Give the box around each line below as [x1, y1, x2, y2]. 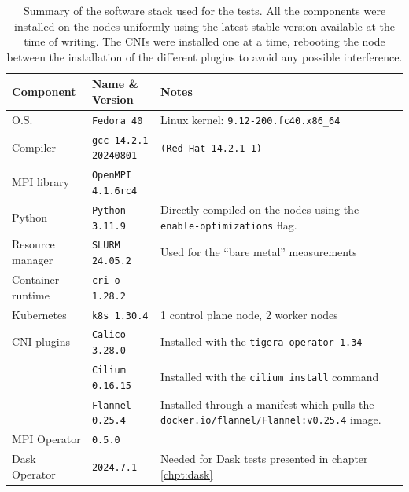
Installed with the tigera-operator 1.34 [160, 333, 363, 350]
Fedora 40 [91, 115, 143, 127]
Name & [91, 75, 139, 92]
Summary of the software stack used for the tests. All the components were [23, 2, 386, 18]
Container [12, 271, 60, 288]
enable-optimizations [160, 220, 274, 232]
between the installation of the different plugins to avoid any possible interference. [6, 48, 403, 64]
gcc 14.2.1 [91, 134, 149, 146]
